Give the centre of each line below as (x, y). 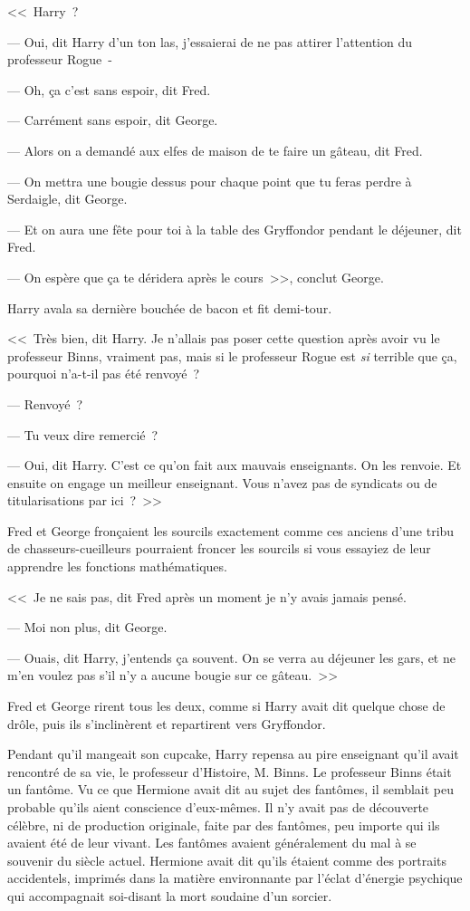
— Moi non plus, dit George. (87, 627)
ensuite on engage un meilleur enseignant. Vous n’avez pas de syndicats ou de (222, 482)
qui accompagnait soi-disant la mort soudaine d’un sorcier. (170, 895)
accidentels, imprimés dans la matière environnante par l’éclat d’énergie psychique (235, 878)
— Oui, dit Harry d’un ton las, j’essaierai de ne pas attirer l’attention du (210, 41)
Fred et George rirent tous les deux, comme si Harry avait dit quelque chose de (226, 706)
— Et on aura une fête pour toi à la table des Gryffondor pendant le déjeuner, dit (235, 229)
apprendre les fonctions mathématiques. (117, 566)
